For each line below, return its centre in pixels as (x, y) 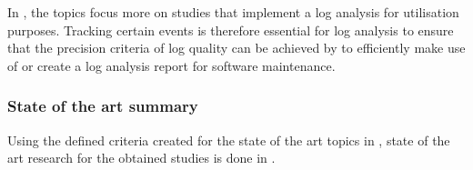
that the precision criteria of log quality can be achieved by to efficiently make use (236, 48)
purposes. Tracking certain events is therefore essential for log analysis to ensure (231, 30)
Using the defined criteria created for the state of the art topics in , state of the (229, 140)
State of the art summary (103, 106)
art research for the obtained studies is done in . (141, 158)
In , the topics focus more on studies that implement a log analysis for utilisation (233, 12)
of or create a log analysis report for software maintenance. (171, 65)
